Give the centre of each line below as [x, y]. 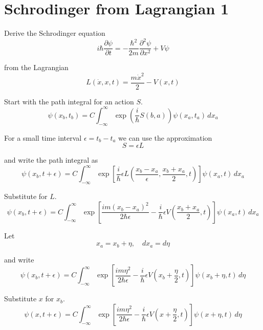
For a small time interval [43, 137]
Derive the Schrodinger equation [55, 33]
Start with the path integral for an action [69, 101]
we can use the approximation [165, 137]
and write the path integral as [51, 160]
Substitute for [26, 196]
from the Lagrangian [36, 67]
